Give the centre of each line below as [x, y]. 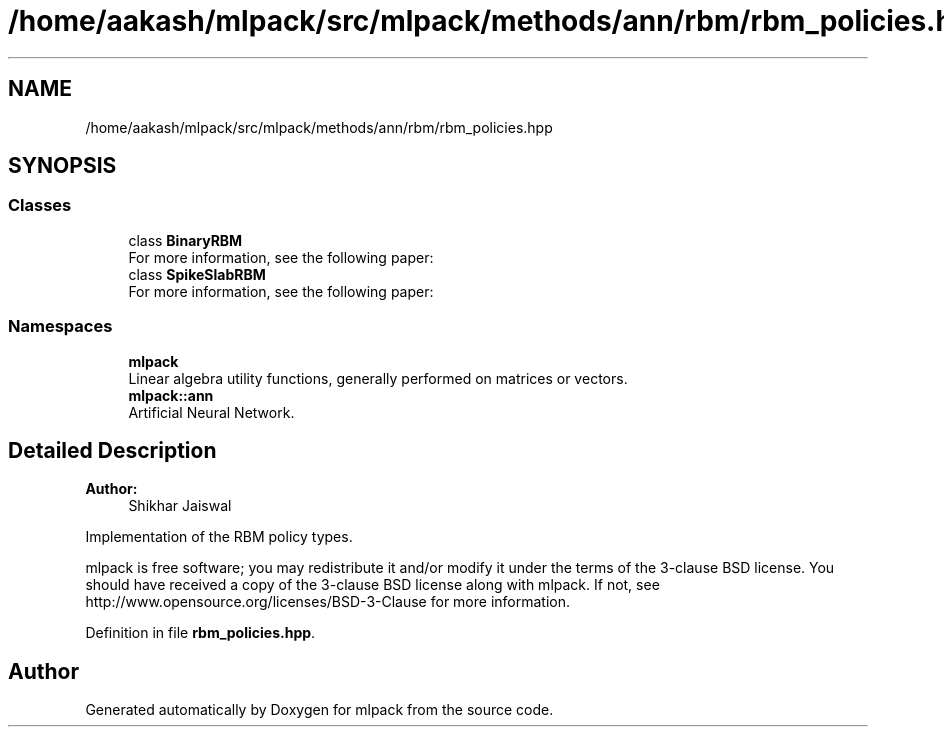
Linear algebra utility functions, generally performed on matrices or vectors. [378, 378]
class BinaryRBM [185, 240]
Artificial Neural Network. [211, 412]
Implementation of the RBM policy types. [219, 537]
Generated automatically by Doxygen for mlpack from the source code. [319, 710]
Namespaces [60, 326]
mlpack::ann [171, 395]
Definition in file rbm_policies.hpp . [200, 633]
